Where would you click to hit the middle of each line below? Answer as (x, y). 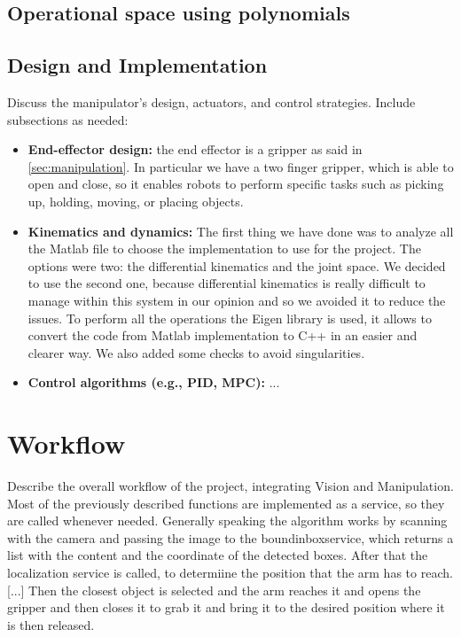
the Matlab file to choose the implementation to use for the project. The (224, 249)
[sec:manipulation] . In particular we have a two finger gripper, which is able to (241, 166)
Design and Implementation (137, 65)
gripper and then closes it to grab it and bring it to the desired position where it (226, 607)
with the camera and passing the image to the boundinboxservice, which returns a (230, 537)
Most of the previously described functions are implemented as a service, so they (226, 503)
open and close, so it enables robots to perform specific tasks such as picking (236, 184)
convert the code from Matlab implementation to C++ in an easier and (223, 335)
